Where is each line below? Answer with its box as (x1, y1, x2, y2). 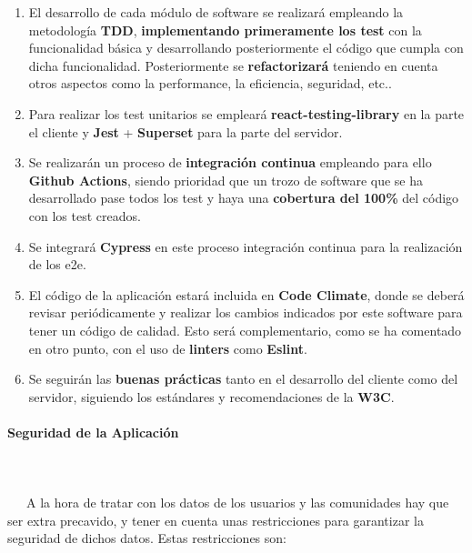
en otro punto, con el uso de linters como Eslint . (28, 338, 307, 357)
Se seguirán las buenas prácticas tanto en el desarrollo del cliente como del (28, 369, 458, 388)
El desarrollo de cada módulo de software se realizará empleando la (28, 3, 404, 21)
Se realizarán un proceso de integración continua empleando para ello (28, 153, 432, 172)
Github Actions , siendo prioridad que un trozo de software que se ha (28, 170, 423, 189)
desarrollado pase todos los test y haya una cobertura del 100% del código (28, 188, 459, 207)
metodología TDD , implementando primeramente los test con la (28, 20, 422, 39)
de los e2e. (28, 255, 86, 274)
